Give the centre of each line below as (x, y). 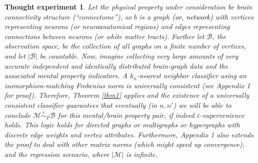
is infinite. (142, 154)
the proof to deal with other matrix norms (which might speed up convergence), (125, 144)
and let (15, 55)
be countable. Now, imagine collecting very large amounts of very (139, 55)
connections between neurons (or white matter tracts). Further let (104, 36)
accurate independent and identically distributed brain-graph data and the (116, 65)
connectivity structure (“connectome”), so (68, 16)
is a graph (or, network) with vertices (196, 16)
